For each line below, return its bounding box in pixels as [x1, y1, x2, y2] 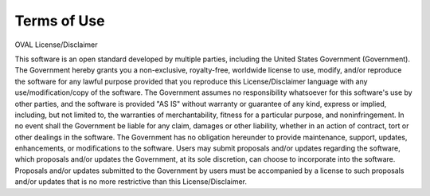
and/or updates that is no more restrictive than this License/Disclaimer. [14, 177, 247, 186]
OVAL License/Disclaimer [14, 40, 99, 49]
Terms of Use [14, 12, 105, 29]
